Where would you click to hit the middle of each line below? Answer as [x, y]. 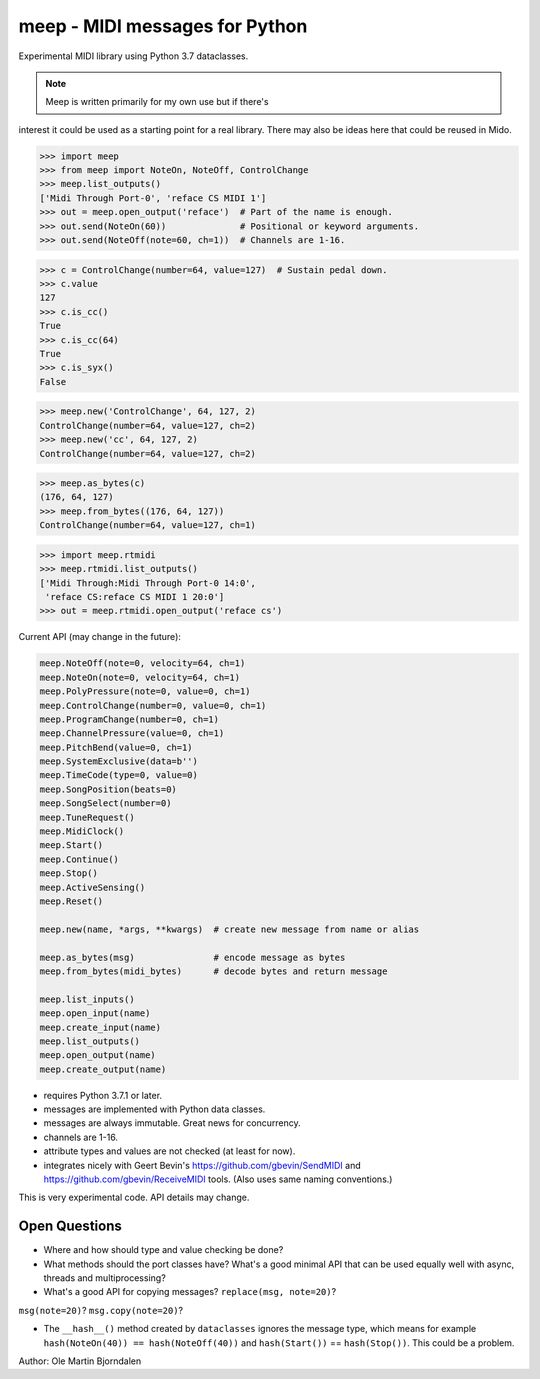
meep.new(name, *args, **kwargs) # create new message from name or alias [229, 929]
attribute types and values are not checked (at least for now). [169, 1151]
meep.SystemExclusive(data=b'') [119, 761]
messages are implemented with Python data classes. [154, 1109]
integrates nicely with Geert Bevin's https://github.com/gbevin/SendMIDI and [202, 1165]
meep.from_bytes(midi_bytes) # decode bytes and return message [213, 971]
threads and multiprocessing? [105, 1278]
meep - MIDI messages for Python [163, 26]
